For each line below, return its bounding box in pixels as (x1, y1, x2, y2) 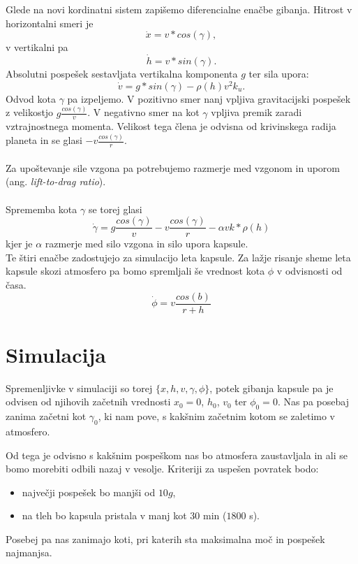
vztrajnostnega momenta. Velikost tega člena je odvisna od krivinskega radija (6, 119, 336, 133)
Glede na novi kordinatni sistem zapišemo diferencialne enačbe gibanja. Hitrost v (6, 2, 352, 16)
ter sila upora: (248, 66, 309, 80)
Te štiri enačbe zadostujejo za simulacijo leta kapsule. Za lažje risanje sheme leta (6, 250, 351, 264)
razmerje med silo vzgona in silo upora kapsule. (45, 236, 248, 251)
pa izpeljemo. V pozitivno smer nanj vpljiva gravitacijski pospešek (67, 91, 351, 106)
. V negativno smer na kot (87, 105, 200, 120)
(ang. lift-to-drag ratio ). (6, 174, 106, 189)
